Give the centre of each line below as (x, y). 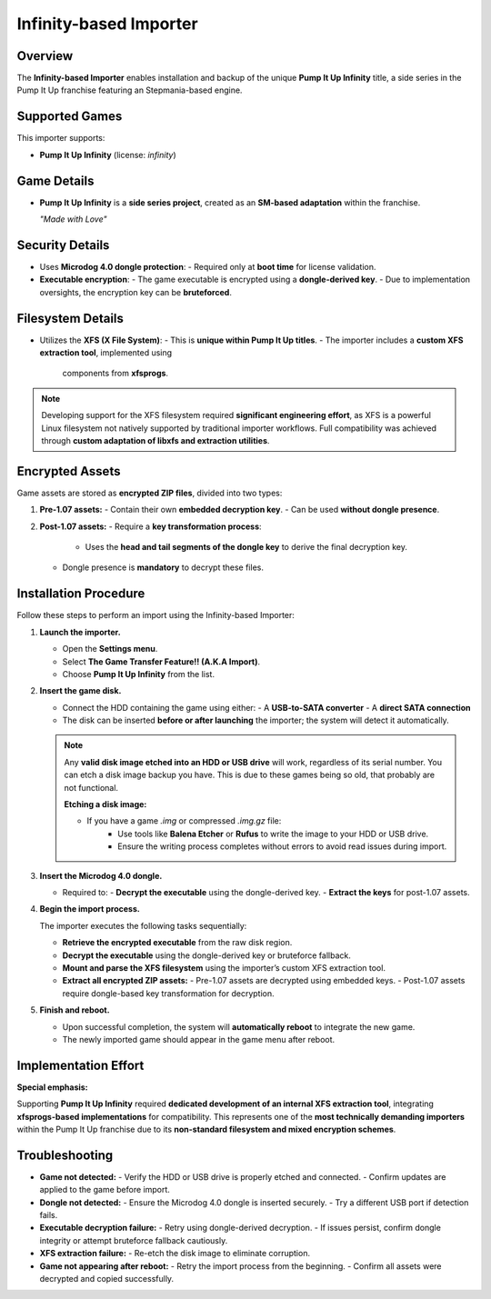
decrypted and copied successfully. (107, 1279)
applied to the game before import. (105, 1190)
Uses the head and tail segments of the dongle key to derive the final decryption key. (246, 547)
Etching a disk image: (105, 804)
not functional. (91, 787)
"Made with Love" (74, 219)
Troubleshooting (65, 1155)
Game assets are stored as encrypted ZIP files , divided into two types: (150, 493)
